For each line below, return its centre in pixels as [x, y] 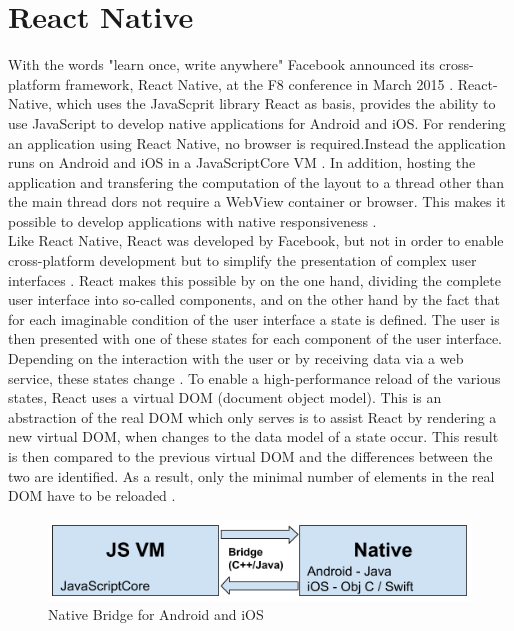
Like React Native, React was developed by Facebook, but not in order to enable [256, 240]
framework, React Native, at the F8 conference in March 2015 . [259, 83]
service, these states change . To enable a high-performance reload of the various [254, 377]
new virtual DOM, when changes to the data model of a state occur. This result [253, 436]
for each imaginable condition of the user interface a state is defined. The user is [254, 318]
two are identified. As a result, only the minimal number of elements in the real [251, 475]
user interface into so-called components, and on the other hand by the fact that [254, 299]
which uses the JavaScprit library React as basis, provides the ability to [276, 103]
